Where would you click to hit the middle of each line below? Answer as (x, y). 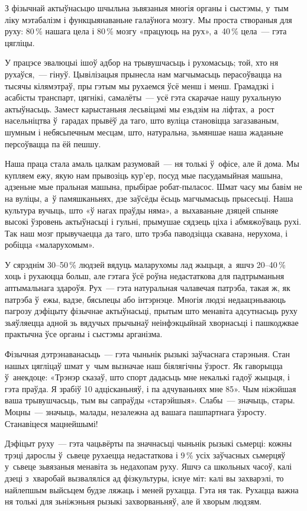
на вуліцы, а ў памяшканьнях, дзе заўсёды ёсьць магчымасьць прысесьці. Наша (149, 198)
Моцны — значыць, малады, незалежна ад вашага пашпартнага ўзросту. (136, 412)
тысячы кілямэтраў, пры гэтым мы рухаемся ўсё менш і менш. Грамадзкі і (140, 85)
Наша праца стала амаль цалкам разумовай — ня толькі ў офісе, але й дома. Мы (152, 164)
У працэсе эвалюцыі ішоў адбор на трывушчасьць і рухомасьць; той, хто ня (142, 62)
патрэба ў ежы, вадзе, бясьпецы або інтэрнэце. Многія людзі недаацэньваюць (145, 299)
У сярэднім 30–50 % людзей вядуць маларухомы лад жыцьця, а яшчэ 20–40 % (145, 264)
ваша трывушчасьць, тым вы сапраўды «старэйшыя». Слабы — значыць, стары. (150, 400)
